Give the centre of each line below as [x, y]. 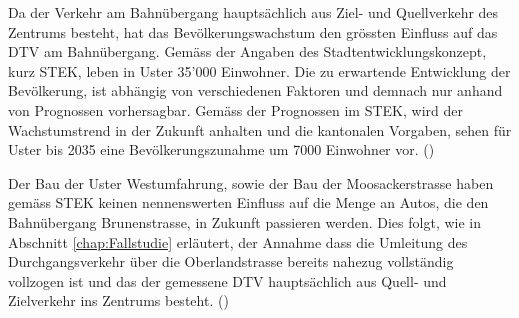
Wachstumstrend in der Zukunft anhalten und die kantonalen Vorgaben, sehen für [260, 129]
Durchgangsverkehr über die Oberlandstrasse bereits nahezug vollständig [231, 261]
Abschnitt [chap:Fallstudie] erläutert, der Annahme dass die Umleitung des [238, 241]
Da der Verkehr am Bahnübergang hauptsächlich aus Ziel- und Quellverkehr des [253, 12]
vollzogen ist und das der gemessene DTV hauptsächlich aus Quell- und [227, 280]
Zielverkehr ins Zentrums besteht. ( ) [118, 300]
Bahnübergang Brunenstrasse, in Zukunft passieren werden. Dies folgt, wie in [244, 221]
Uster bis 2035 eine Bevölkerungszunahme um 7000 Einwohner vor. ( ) [221, 149]
